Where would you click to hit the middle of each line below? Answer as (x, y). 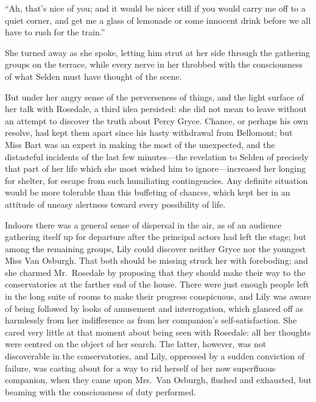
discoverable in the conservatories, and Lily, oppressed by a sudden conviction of (155, 356)
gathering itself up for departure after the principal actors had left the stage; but (156, 237)
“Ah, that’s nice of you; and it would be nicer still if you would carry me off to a (155, 8)
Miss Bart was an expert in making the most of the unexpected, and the (140, 144)
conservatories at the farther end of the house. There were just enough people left (157, 284)
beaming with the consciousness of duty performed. (100, 391)
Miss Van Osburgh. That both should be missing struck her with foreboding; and (156, 260)
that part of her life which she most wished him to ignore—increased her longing (156, 168)
